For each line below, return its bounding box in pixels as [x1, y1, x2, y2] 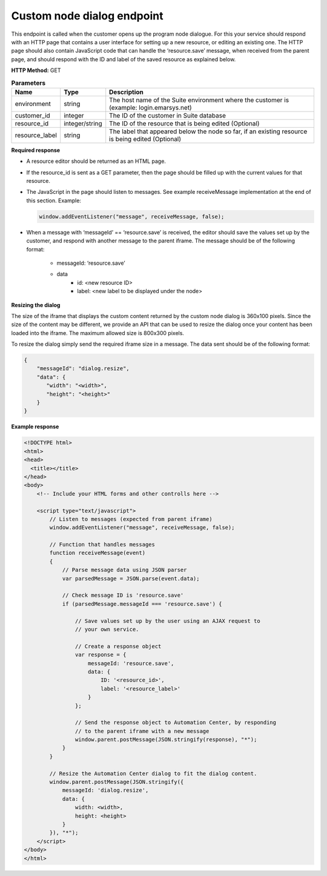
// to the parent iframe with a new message [74, 728, 210, 734]
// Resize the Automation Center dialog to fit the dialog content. [49, 770, 257, 777]
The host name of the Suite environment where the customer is [109, 96, 289, 104]
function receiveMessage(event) [49, 549, 145, 557]
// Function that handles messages [49, 541, 156, 548]
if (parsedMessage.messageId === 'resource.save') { [62, 600, 222, 607]
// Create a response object [74, 643, 162, 649]
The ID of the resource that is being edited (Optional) [109, 119, 260, 127]
